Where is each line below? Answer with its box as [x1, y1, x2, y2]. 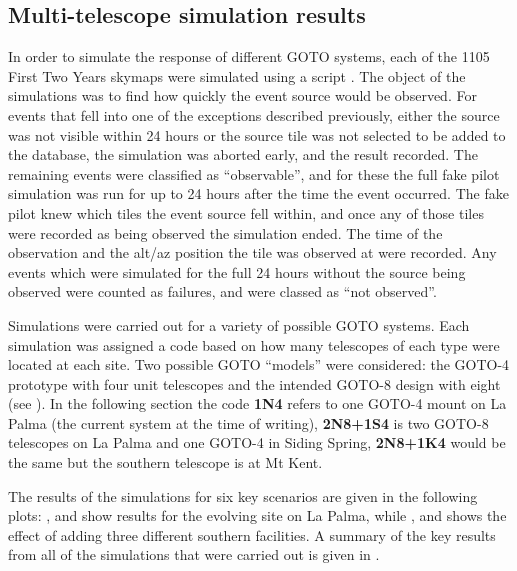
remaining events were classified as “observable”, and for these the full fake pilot [8, 163, 500, 184]
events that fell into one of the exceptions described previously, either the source [8, 104, 500, 125]
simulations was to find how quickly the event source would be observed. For [8, 85, 477, 106]
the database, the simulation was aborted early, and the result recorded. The [8, 144, 478, 165]
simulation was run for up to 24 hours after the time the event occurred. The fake [8, 183, 509, 204]
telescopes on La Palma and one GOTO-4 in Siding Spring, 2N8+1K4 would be [8, 432, 506, 453]
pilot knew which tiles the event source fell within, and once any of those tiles [8, 202, 484, 223]
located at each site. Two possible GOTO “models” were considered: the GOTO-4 [8, 354, 510, 375]
